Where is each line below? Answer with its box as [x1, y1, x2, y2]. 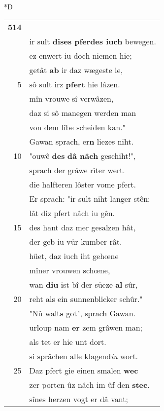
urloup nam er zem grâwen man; [29, 321, 143, 333]
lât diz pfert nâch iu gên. [29, 207, 115, 219]
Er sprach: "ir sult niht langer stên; [29, 192, 150, 204]
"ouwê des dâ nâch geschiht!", [29, 149, 136, 161]
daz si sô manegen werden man [29, 107, 136, 118]
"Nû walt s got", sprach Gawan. [29, 307, 136, 319]
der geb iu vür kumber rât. [29, 235, 122, 247]
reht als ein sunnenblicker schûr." [29, 293, 143, 304]
